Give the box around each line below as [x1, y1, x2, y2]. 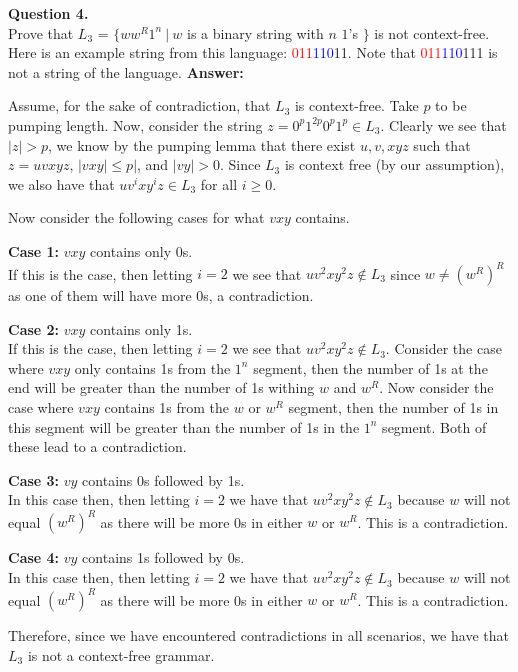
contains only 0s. [90, 240, 193, 261]
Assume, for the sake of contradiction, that [8, 95, 271, 116]
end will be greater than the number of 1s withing [8, 377, 315, 398]
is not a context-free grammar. [27, 644, 215, 665]
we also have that [8, 173, 115, 194]
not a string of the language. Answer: [8, 61, 244, 82]
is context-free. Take [294, 95, 419, 116]
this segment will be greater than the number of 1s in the [8, 416, 360, 437]
